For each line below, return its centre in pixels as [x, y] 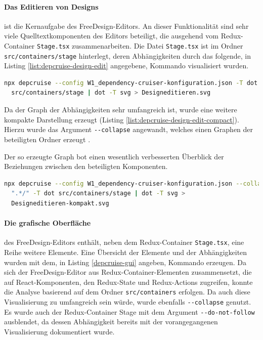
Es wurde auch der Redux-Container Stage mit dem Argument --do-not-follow [129, 311]
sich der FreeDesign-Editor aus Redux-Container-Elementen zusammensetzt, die [128, 272]
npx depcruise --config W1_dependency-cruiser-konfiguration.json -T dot [131, 83]
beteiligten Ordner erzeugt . [47, 139]
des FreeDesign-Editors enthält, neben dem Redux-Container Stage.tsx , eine [124, 242]
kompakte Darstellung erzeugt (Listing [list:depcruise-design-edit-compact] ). [122, 119]
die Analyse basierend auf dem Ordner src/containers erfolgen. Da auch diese [127, 292]
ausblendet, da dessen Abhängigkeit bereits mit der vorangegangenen [111, 322]
